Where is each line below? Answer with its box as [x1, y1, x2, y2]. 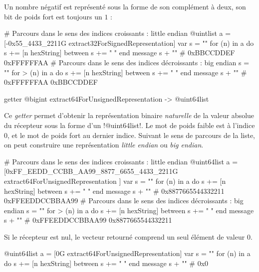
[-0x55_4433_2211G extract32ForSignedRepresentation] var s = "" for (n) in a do [4, 37, 254, 48]
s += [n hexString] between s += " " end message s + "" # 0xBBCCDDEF [4, 47, 235, 58]
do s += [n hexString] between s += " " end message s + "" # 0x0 [4, 258, 209, 269]
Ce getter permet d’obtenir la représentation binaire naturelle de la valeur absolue [4, 110, 255, 121]
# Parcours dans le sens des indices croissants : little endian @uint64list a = [4, 156, 238, 166]
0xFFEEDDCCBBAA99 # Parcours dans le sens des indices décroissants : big [4, 195, 244, 206]
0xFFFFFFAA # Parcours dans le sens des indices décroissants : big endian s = [4, 57, 250, 67]
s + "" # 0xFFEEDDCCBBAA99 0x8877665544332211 [4, 215, 172, 225]
